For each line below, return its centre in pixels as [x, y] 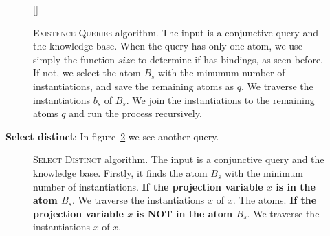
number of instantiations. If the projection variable [148, 186]
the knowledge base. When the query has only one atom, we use [168, 46]
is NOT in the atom [185, 213]
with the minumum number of [222, 73]
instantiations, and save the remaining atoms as [134, 86]
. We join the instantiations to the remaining [220, 99]
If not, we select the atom [87, 73]
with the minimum [264, 172]
